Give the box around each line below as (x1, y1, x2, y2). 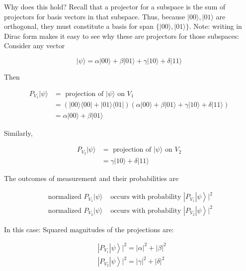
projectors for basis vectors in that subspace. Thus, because (4, 11, 185, 21)
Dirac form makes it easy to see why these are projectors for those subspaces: (4, 30, 240, 41)
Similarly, (4, 127, 33, 138)
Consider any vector (4, 40, 65, 51)
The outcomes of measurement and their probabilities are (4, 173, 179, 183)
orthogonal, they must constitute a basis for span (4, 21, 154, 31)
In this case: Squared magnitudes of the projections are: (4, 224, 174, 234)
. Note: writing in (189, 21, 242, 31)
